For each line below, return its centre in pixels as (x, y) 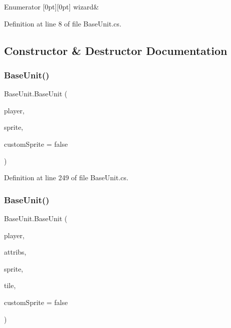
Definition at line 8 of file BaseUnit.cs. (63, 23)
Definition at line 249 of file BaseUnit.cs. (66, 177)
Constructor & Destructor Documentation (116, 50)
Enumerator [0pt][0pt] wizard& (51, 6)
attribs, (15, 252)
